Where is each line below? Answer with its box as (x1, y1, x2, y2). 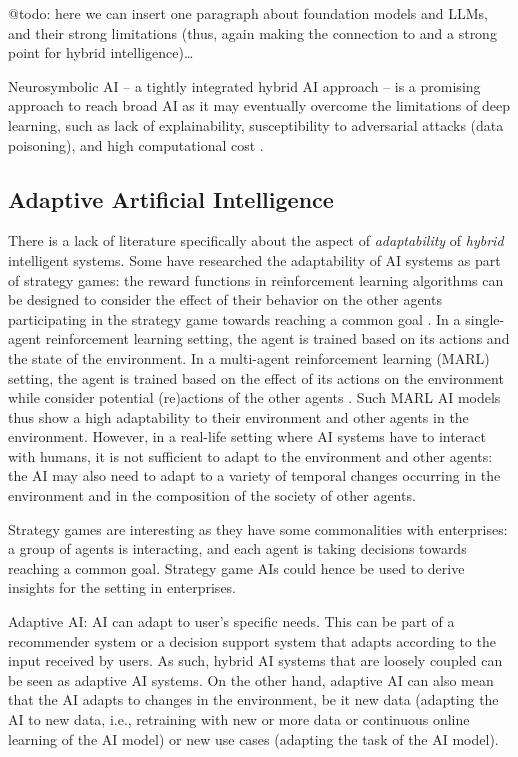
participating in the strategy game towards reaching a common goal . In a (8, 308, 461, 329)
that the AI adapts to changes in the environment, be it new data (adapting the (8, 689, 499, 710)
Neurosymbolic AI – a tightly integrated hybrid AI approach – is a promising (8, 75, 481, 96)
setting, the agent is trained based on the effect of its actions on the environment (8, 367, 504, 388)
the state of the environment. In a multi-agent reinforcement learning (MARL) (8, 347, 490, 368)
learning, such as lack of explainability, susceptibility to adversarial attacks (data (8, 114, 504, 135)
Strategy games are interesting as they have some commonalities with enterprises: (8, 518, 508, 539)
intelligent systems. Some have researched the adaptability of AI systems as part (8, 249, 501, 270)
